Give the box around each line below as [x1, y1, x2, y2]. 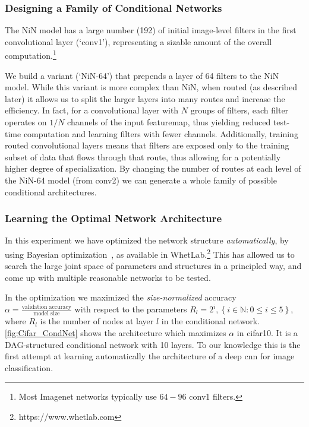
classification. [5, 361, 53, 374]
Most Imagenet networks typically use [18, 390, 157, 403]
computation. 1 [5, 48, 56, 62]
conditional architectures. [5, 185, 97, 198]
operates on [5, 116, 47, 128]
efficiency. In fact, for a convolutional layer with [5, 104, 179, 116]
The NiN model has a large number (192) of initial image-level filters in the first [5, 24, 297, 36]
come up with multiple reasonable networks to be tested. [5, 271, 211, 283]
